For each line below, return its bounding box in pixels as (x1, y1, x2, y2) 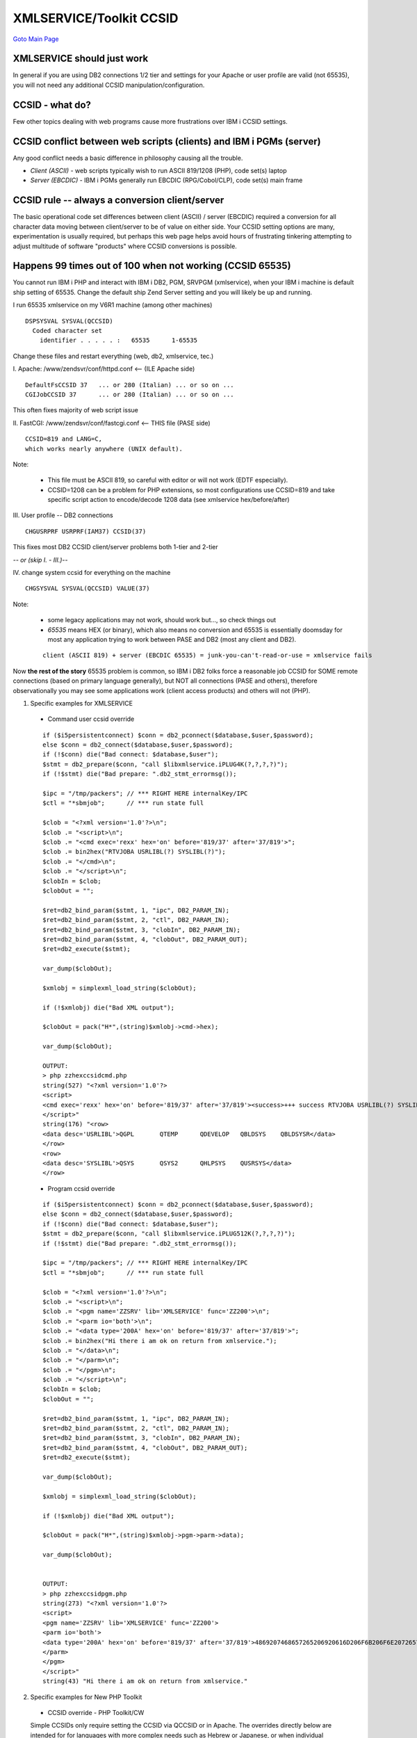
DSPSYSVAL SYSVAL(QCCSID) (25, 317, 114, 325)
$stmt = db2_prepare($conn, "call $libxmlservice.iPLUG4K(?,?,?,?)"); (42, 760, 288, 768)
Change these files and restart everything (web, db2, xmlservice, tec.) (13, 352, 214, 360)
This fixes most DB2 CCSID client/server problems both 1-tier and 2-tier (13, 543, 218, 551)
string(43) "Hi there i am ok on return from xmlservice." (42, 1678, 248, 1685)
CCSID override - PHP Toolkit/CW (47, 1708, 145, 1716)
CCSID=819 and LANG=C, (25, 435, 103, 443)
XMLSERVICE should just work (13, 53, 149, 65)
